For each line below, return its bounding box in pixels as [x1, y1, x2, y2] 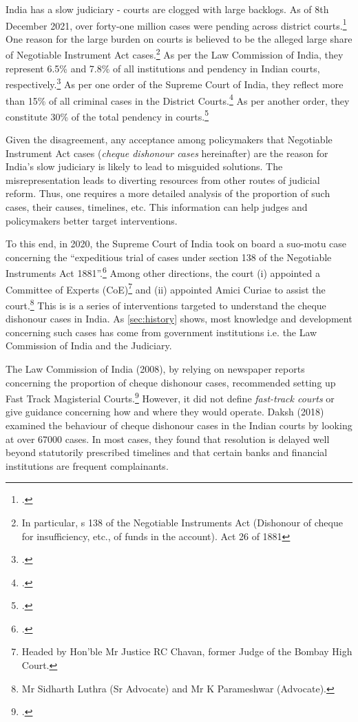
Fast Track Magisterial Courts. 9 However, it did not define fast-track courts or [6, 389, 335, 405]
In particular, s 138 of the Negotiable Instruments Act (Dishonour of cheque [21, 515, 343, 529]
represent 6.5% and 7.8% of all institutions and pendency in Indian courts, [6, 61, 320, 75]
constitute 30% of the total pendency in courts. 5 [6, 107, 209, 123]
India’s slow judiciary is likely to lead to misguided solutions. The [6, 159, 283, 174]
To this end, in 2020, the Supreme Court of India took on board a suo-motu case [6, 236, 347, 251]
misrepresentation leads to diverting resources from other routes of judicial [6, 172, 320, 187]
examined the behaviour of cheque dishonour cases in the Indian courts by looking [6, 417, 352, 432]
